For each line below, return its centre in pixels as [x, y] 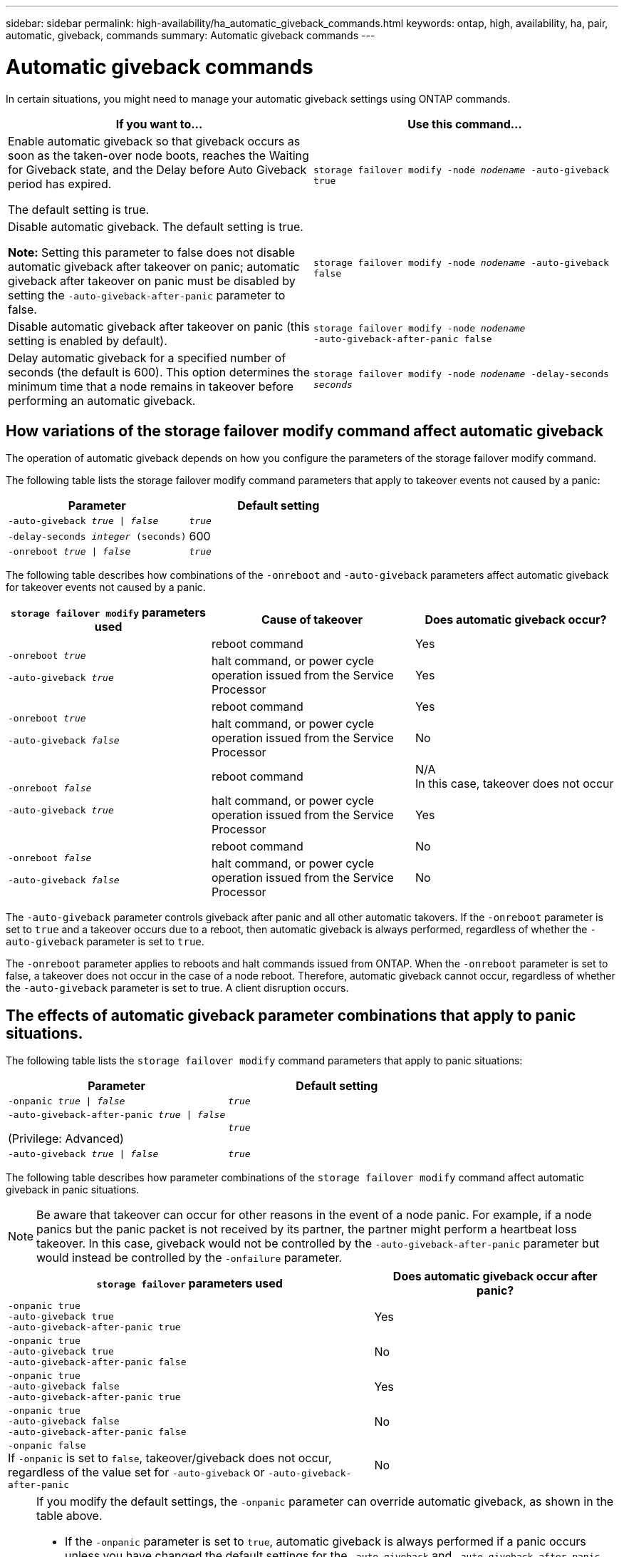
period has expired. [60, 184]
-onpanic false [47, 1446]
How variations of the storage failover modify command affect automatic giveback [305, 431]
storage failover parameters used [189, 1284]
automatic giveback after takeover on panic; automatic [154, 266]
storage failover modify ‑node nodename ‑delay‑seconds [461, 374]
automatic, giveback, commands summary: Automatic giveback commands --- [191, 35]
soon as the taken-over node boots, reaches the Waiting [158, 155]
